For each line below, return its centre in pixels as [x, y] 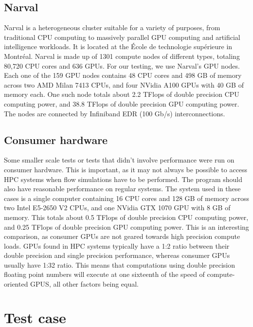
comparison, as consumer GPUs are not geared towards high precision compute [122, 236]
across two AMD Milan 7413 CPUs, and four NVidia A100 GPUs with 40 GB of [124, 84]
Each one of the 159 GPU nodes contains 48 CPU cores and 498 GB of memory [123, 75]
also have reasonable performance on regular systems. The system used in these [122, 189]
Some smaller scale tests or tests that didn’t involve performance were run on [119, 160]
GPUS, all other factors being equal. [85, 284]
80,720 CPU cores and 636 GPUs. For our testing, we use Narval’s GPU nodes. [122, 65]
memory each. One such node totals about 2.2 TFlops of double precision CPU [122, 94]
